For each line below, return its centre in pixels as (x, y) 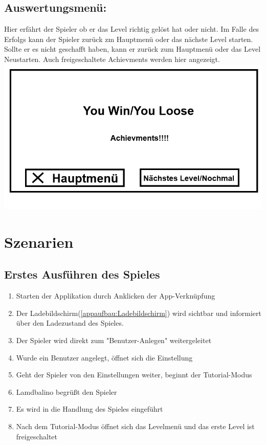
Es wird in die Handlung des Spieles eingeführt (90, 409)
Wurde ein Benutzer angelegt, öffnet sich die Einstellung (104, 357)
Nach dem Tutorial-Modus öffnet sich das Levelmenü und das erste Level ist (135, 426)
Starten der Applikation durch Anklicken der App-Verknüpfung (116, 296)
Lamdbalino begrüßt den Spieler (66, 391)
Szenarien (39, 241)
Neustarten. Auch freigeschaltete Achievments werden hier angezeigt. (112, 59)
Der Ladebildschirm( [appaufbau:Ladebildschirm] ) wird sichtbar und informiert (139, 313)
